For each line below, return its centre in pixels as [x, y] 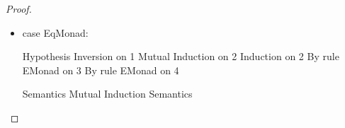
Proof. [19, 8]
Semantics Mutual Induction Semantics [107, 94]
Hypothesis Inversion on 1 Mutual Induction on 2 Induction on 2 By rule [181, 56]
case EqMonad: [55, 32]
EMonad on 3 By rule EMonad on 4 [101, 70]
